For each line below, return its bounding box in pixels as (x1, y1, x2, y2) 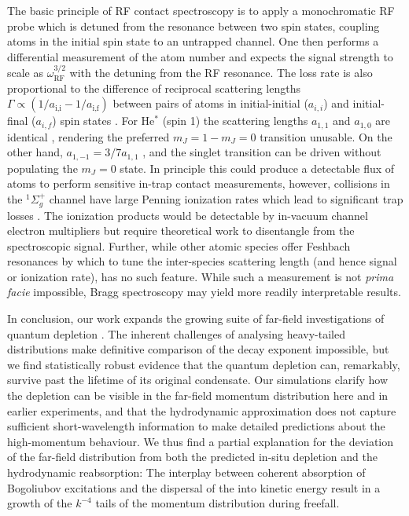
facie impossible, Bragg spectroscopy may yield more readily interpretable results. (7, 284, 401, 300)
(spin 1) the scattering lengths (162, 112, 308, 129)
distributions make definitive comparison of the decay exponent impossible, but (7, 341, 389, 357)
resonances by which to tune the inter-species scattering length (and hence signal (7, 253, 397, 269)
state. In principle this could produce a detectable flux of (120, 159, 395, 176)
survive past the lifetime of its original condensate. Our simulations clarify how (7, 371, 389, 388)
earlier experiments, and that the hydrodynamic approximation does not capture (7, 402, 396, 419)
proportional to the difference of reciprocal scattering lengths (7, 79, 300, 96)
